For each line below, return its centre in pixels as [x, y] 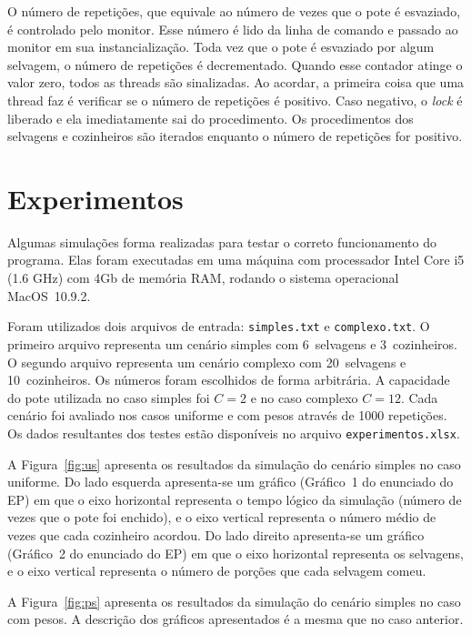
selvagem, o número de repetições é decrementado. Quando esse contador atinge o [235, 64]
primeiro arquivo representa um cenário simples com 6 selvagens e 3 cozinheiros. [232, 343]
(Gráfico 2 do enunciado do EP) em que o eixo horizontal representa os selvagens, [235, 553]
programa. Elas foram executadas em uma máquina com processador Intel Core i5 [236, 260]
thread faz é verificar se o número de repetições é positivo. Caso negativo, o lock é [235, 100]
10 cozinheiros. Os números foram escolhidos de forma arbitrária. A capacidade [229, 380]
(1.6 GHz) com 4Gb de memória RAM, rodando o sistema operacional [203, 278]
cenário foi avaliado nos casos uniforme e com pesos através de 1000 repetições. [227, 415]
